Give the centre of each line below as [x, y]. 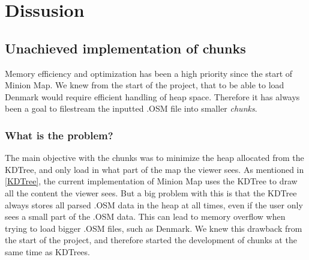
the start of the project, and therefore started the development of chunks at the [151, 240]
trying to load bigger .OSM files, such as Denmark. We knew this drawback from [154, 228]
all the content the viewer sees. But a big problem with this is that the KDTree [151, 192]
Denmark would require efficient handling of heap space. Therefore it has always [152, 96]
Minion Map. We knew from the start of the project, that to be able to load [145, 85]
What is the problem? [59, 135]
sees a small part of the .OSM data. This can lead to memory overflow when [145, 216]
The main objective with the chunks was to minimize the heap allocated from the [154, 158]
